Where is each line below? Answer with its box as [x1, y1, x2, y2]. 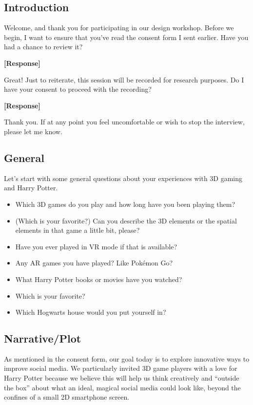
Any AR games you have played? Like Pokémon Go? [15, 258, 173, 268]
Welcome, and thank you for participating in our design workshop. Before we [4, 22, 234, 33]
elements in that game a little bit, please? [15, 225, 140, 235]
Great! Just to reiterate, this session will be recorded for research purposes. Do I [4, 74, 244, 84]
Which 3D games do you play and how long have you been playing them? [15, 199, 235, 209]
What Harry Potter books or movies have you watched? [15, 274, 182, 284]
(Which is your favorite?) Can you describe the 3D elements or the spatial [15, 215, 237, 225]
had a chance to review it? [4, 41, 83, 52]
